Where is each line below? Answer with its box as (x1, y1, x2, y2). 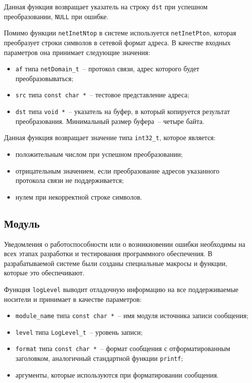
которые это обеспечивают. (4, 267, 85, 278)
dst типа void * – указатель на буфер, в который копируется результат (15, 106, 230, 117)
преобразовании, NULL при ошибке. (4, 11, 109, 21)
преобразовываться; (15, 73, 74, 83)
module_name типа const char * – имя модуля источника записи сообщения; (15, 310, 249, 321)
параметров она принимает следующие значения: (4, 47, 151, 57)
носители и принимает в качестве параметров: (4, 294, 142, 304)
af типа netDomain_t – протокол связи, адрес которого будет (15, 63, 200, 74)
